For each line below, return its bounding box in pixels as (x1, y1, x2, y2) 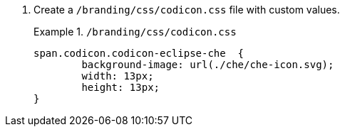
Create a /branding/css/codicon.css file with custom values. (34, 4, 340, 16)
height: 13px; (81, 82, 160, 93)
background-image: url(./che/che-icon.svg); (81, 59, 334, 70)
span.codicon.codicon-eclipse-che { (34, 48, 244, 59)
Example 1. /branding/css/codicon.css (34, 26, 237, 38)
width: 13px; (81, 70, 154, 82)
